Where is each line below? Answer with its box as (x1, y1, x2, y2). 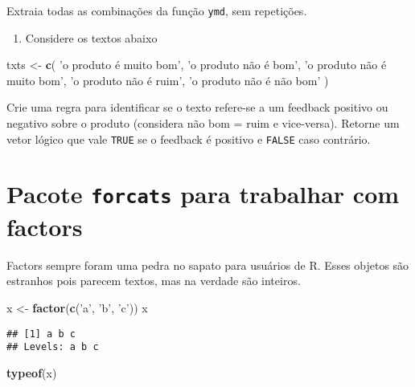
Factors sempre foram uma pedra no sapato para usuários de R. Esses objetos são (6, 256, 409, 273)
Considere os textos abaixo (25, 29, 158, 46)
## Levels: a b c (6, 341, 99, 353)
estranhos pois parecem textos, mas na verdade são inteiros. (6, 272, 301, 289)
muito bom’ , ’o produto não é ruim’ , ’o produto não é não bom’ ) (6, 71, 329, 88)
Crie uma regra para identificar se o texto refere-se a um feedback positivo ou (6, 99, 388, 116)
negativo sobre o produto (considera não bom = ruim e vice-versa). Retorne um (6, 115, 400, 132)
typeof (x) (6, 364, 57, 381)
